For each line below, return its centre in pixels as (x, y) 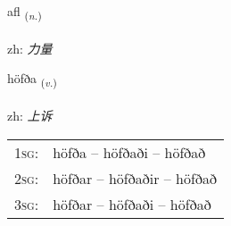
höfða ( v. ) (32, 80)
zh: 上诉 (30, 116)
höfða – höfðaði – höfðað (129, 152)
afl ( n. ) (25, 12)
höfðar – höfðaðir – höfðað (135, 178)
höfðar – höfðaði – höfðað (132, 204)
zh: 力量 (30, 48)
